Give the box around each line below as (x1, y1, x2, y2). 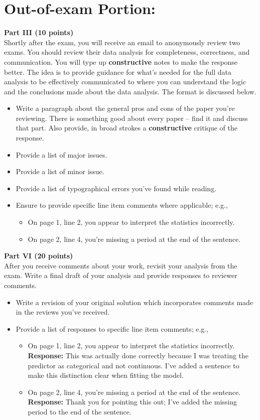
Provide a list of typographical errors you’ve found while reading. (16, 183, 217, 193)
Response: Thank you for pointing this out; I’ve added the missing (28, 396, 237, 407)
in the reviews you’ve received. (16, 307, 110, 317)
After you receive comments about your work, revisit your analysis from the (4, 260, 237, 270)
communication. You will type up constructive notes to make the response (4, 56, 238, 67)
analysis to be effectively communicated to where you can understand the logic (4, 76, 246, 87)
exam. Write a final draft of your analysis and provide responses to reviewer (4, 270, 237, 281)
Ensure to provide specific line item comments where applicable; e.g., (16, 200, 228, 210)
